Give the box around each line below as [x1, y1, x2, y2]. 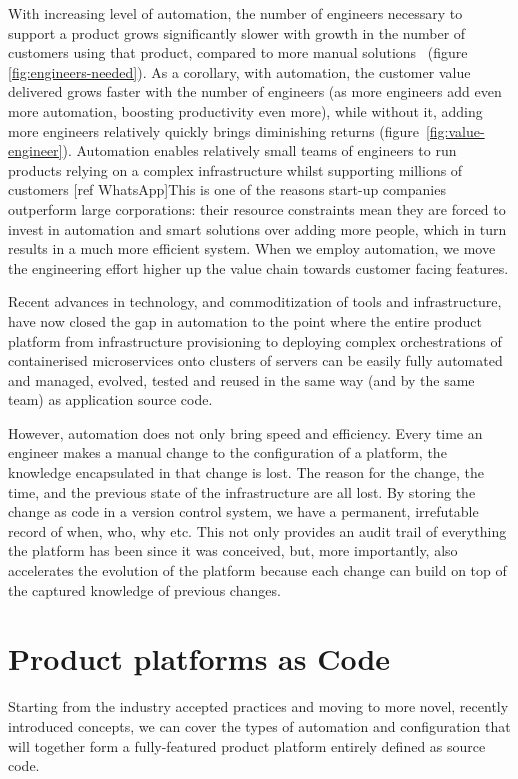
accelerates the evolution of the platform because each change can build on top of [8, 560, 507, 581]
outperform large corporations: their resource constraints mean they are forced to [8, 198, 506, 219]
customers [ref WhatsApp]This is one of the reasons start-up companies [8, 179, 446, 200]
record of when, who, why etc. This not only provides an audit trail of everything [8, 520, 507, 541]
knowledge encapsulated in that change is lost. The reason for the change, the [8, 462, 484, 483]
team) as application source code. [8, 389, 213, 410]
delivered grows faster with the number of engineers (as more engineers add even [8, 81, 502, 102]
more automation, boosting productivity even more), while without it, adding [8, 100, 483, 121]
